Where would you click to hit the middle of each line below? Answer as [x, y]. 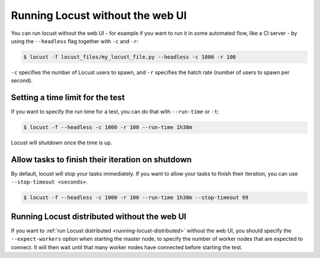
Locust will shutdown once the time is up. [62, 143]
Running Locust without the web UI [99, 15]
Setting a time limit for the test [68, 98]
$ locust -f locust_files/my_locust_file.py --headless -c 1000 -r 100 [130, 57]
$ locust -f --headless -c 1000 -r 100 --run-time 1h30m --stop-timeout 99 [136, 198]
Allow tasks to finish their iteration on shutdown [101, 159]
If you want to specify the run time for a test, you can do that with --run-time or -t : [115, 112]
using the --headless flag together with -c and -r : [75, 41]
